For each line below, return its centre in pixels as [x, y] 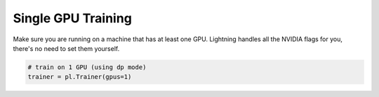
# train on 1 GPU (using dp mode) [87, 67]
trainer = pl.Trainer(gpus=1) [80, 77]
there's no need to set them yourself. [66, 48]
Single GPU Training [73, 18]
